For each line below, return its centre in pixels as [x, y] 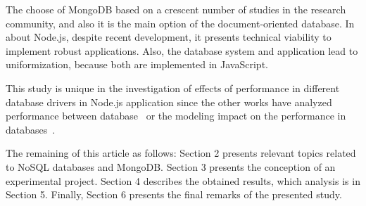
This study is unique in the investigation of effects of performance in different [173, 88]
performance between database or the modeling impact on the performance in [176, 116]
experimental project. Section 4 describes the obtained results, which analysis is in [183, 180]
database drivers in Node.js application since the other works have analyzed [169, 102]
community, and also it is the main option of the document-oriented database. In [180, 23]
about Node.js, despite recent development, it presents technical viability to [169, 37]
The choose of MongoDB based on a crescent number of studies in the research [176, 9]
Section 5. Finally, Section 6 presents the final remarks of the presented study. [174, 194]
